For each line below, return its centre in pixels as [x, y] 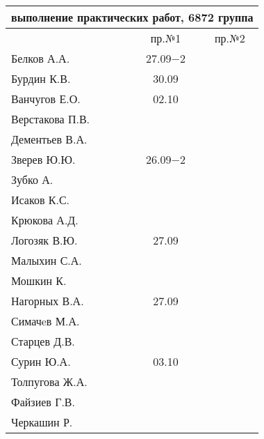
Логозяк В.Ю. [44, 240]
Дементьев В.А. [49, 139]
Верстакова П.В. [51, 119]
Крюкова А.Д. [45, 220]
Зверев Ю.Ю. [43, 159]
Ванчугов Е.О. [46, 99]
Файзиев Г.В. [43, 402]
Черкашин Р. [42, 422]
